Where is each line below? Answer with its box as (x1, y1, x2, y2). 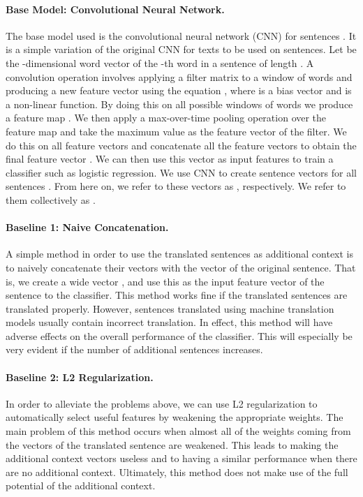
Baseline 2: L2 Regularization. (6, 369, 154, 384)
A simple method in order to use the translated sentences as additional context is (6, 246, 354, 261)
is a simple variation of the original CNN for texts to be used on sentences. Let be (6, 42, 357, 57)
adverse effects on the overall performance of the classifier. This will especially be (6, 328, 353, 343)
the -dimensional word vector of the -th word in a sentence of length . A (6, 55, 314, 70)
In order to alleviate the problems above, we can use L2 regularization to (6, 396, 318, 410)
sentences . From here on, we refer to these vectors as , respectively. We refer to (6, 179, 346, 193)
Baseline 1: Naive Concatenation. (6, 220, 169, 235)
